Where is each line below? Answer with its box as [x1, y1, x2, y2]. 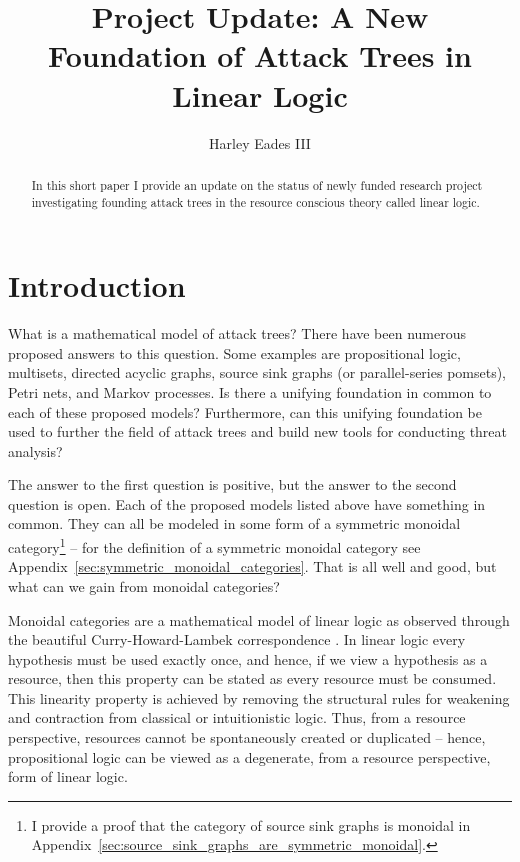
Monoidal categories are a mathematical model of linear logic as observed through [8, 609, 510, 630]
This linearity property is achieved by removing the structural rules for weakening [8, 687, 510, 708]
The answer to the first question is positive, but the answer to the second [8, 474, 457, 495]
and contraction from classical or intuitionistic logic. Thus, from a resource [8, 707, 466, 728]
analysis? [8, 440, 63, 461]
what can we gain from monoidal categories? [8, 575, 280, 596]
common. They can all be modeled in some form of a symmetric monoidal [8, 513, 461, 534]
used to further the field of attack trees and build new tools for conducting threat [8, 421, 508, 442]
